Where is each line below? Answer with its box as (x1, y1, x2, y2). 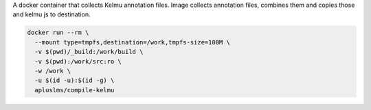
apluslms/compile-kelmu (34, 86, 115, 94)
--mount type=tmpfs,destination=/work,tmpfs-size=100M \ (34, 38, 230, 46)
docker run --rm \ (27, 29, 89, 37)
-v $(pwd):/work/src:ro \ (34, 57, 122, 65)
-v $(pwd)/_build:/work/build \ (34, 48, 144, 56)
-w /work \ (34, 67, 71, 74)
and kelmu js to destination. (12, 10, 91, 18)
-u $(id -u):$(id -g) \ (34, 77, 115, 85)
